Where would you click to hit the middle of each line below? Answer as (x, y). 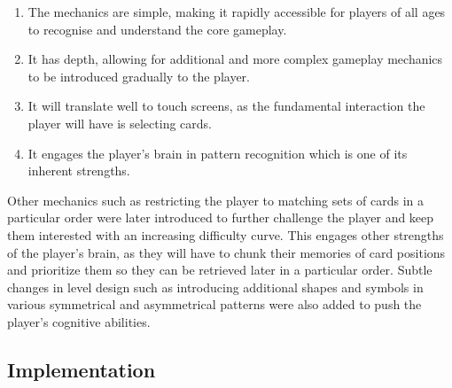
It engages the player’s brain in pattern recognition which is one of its (218, 153)
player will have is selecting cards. (120, 123)
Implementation (82, 369)
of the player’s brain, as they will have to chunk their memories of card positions (226, 252)
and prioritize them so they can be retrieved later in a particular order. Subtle (220, 270)
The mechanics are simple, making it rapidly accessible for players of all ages (237, 12)
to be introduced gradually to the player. (139, 76)
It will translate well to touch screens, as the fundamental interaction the (226, 106)
